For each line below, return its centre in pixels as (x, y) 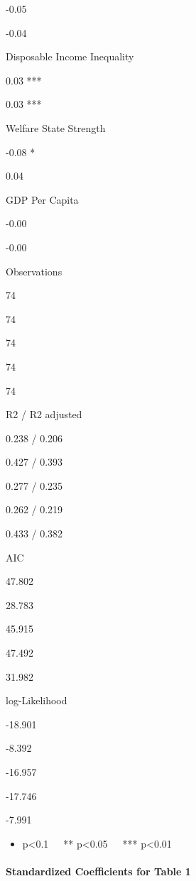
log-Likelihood (37, 700)
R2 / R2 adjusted (44, 414)
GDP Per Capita (42, 199)
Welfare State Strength (56, 127)
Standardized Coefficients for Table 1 (98, 871)
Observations (34, 271)
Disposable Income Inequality (70, 56)
